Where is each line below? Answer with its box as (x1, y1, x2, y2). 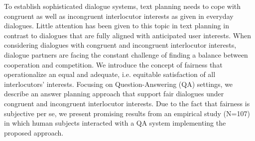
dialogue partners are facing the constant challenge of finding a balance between (4, 49, 248, 60)
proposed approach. (4, 127, 64, 138)
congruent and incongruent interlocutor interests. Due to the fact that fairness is (4, 98, 250, 108)
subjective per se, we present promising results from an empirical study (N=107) (4, 108, 250, 118)
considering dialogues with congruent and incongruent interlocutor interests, (4, 40, 237, 50)
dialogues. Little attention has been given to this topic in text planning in (4, 20, 229, 31)
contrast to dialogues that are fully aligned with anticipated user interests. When (4, 30, 252, 40)
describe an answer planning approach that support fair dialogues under (4, 88, 224, 99)
